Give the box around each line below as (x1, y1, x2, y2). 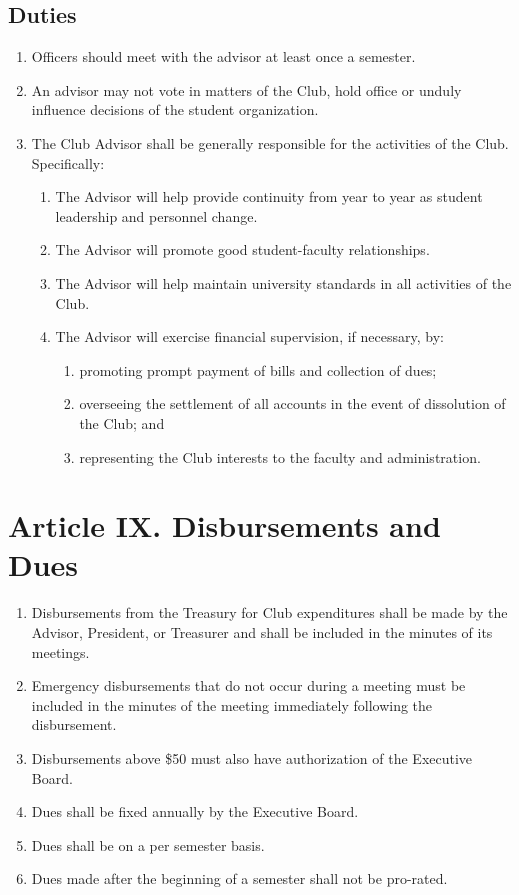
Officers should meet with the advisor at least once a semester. (31, 46, 416, 67)
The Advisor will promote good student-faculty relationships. (55, 239, 430, 260)
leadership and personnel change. (55, 205, 258, 226)
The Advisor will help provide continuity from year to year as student (55, 186, 483, 207)
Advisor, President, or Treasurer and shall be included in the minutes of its (31, 622, 493, 643)
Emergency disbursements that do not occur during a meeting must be (31, 675, 466, 696)
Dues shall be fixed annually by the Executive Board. (31, 801, 359, 822)
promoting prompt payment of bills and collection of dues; (79, 359, 437, 380)
